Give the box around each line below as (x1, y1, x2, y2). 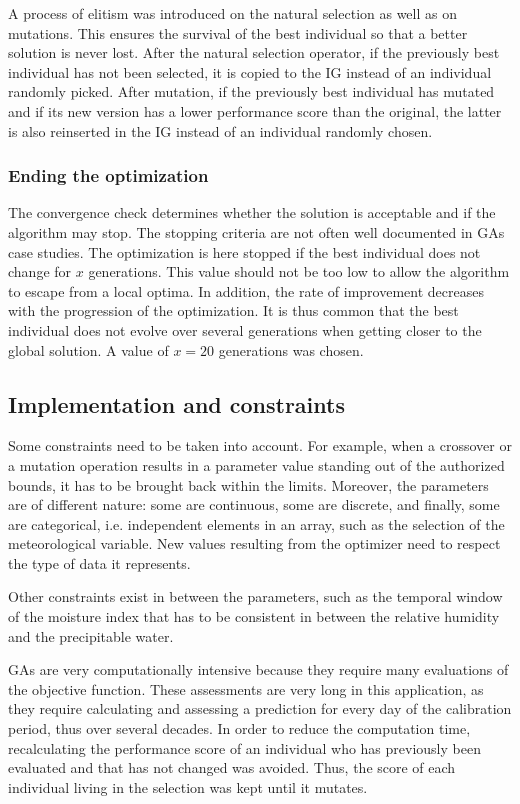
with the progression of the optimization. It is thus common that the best (8, 300, 459, 321)
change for (8, 261, 72, 282)
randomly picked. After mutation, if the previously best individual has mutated (8, 81, 495, 102)
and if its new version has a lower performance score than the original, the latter (8, 100, 502, 121)
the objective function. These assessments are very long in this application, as (8, 678, 484, 699)
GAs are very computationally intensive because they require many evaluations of (8, 659, 509, 680)
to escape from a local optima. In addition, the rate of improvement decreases (8, 280, 484, 301)
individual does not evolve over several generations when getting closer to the (8, 319, 482, 340)
